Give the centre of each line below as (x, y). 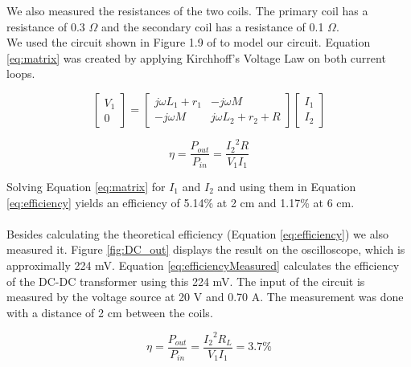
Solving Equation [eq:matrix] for (86, 186)
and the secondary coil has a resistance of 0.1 (212, 26)
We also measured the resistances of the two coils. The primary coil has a (187, 10)
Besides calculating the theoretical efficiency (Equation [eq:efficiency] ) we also (198, 233)
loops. (21, 73)
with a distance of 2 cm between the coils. (110, 312)
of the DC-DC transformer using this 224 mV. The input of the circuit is (186, 281)
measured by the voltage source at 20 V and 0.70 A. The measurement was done (205, 297)
